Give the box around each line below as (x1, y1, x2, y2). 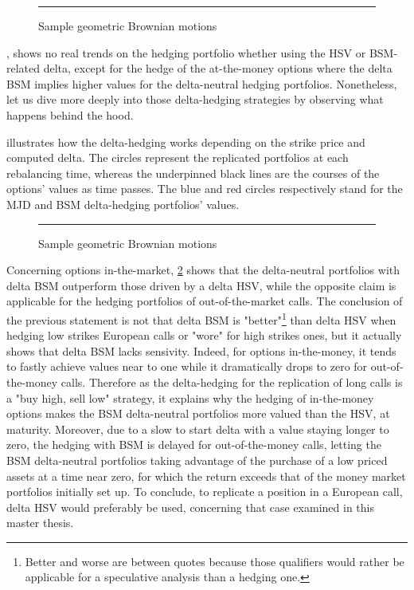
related (6, 60, 41, 77)
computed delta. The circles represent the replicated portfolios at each (6, 149, 349, 166)
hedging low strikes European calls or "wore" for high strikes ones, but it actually (6, 327, 402, 344)
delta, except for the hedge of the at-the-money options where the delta (43, 60, 393, 77)
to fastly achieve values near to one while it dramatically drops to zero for (6, 358, 368, 375)
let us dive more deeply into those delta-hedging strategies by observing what (6, 91, 384, 108)
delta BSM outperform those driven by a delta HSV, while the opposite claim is (6, 277, 396, 293)
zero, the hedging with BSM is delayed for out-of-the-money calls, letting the (6, 436, 381, 453)
